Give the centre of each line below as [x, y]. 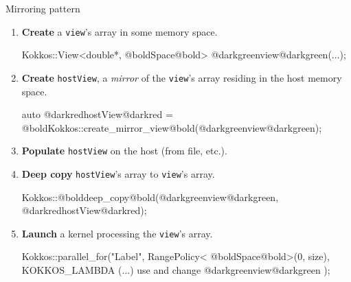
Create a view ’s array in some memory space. [120, 31]
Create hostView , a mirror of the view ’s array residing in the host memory [182, 77]
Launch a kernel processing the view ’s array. [117, 233]
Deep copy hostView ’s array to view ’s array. [118, 173]
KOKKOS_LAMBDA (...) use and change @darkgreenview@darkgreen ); [176, 270]
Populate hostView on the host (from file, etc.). [124, 151]
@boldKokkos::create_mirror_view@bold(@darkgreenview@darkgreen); [172, 127]
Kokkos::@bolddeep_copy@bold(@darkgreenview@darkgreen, [150, 197]
